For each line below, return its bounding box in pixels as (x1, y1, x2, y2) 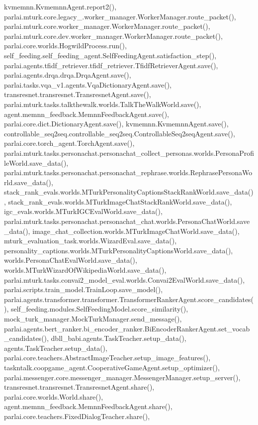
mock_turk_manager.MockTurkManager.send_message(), (4, 314, 182, 323)
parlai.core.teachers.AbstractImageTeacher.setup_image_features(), (4, 352, 211, 363)
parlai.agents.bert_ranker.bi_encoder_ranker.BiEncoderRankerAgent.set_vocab (4, 323, 250, 333)
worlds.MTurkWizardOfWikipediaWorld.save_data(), (4, 265, 167, 275)
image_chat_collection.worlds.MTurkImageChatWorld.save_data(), (32, 225, 240, 236)
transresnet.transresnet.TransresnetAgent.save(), (4, 89, 151, 100)
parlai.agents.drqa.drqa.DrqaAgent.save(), (4, 70, 131, 80)
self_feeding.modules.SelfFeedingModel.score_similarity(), (10, 304, 188, 314)
